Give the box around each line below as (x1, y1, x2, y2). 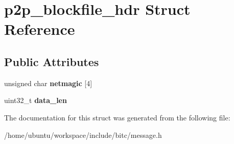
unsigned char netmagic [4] (4, 77, 92, 88)
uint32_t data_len (4, 95, 67, 106)
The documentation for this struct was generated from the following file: (4, 112, 230, 122)
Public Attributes (4, 53, 99, 69)
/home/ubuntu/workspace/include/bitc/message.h (4, 129, 162, 140)
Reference (4, 18, 75, 39)
